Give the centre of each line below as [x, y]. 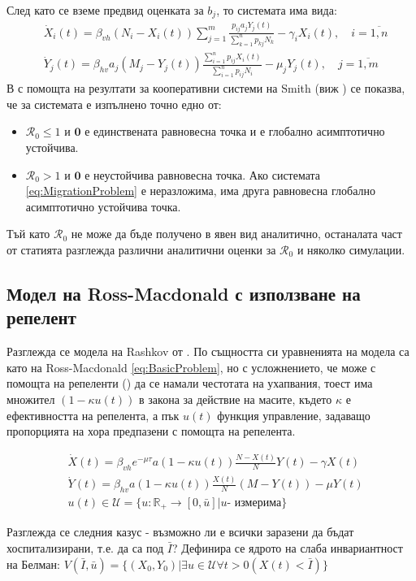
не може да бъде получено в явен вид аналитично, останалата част [236, 234]
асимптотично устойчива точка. [103, 206]
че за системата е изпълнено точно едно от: [114, 104]
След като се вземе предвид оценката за [105, 10]
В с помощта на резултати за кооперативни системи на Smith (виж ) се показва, [206, 88]
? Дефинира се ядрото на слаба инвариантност [287, 548]
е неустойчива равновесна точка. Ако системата [203, 174]
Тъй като [28, 234]
